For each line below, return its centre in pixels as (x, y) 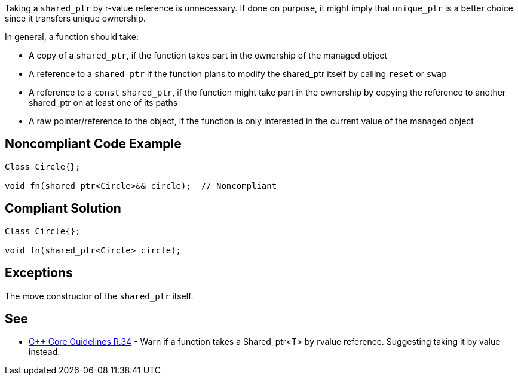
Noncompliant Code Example (93, 144)
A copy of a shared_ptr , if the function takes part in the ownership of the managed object (208, 55)
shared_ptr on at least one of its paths (103, 102)
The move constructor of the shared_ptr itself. (99, 296)
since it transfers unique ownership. (75, 18)
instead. (45, 352)
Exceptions (39, 273)
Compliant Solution (63, 209)
